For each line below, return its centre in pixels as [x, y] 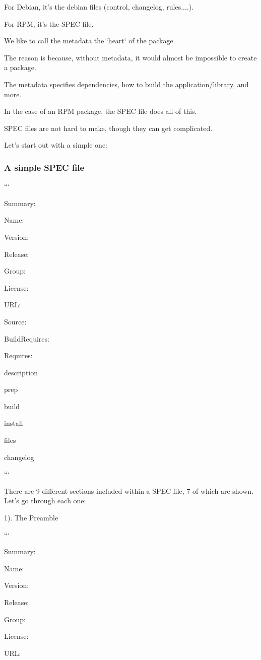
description [21, 372]
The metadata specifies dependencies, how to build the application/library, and [126, 84]
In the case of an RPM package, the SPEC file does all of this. [101, 111]
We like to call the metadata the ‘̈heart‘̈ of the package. [90, 41]
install [14, 423]
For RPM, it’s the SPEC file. [49, 23]
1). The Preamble [31, 518]
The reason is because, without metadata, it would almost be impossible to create [130, 57]
